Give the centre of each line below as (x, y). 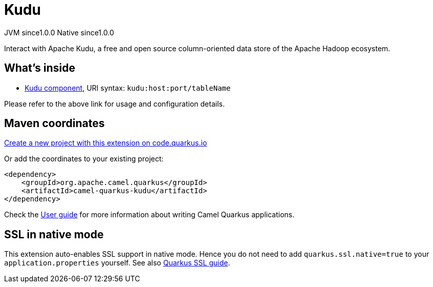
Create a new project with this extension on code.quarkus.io (106, 143)
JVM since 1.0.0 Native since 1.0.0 (59, 32)
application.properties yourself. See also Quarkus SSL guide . (117, 263)
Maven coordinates (55, 124)
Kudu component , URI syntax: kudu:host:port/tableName (128, 88)
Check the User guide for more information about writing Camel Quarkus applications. (149, 215)
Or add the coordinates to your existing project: (84, 159)
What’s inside (40, 68)
